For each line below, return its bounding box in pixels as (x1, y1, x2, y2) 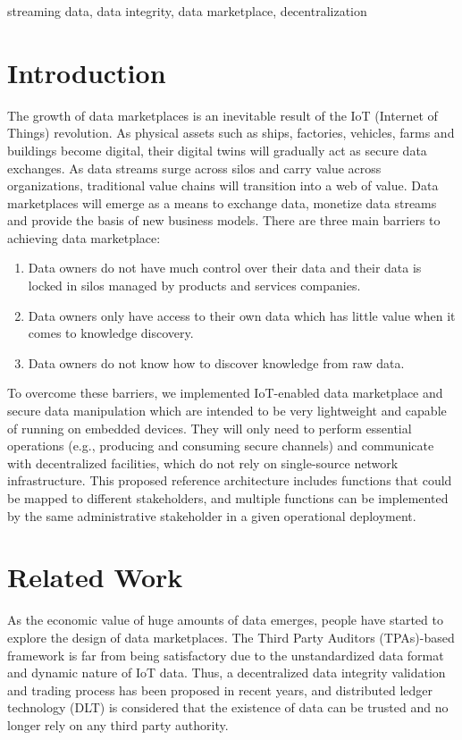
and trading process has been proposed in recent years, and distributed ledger (7, 680, 433, 699)
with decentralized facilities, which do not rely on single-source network (7, 453, 399, 472)
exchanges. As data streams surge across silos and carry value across (7, 158, 382, 177)
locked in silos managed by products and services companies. (28, 276, 361, 295)
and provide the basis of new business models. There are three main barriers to (7, 211, 441, 230)
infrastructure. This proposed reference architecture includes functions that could (7, 471, 452, 490)
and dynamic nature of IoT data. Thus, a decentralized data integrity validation (7, 663, 446, 682)
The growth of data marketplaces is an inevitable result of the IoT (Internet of (7, 105, 438, 124)
